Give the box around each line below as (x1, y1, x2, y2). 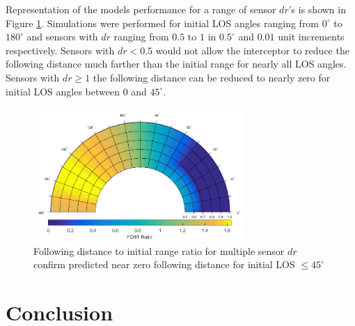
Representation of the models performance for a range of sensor (6, 2, 276, 16)
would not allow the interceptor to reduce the (155, 42, 349, 57)
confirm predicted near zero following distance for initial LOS (33, 257, 295, 272)
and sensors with (26, 29, 98, 44)
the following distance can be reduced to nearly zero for (93, 70, 331, 84)
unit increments (278, 29, 345, 44)
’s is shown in (288, 2, 346, 16)
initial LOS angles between (6, 84, 120, 98)
